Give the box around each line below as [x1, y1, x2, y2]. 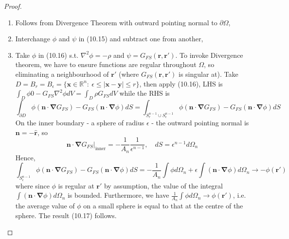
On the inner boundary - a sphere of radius [15, 118, 144, 128]
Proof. [4, 1, 22, 11]
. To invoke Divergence [175, 50, 243, 60]
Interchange [15, 34, 51, 44]
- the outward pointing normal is [151, 118, 249, 128]
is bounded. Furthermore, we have [67, 190, 169, 200]
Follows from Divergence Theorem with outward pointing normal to [15, 17, 217, 27]
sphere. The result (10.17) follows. [15, 210, 117, 221]
